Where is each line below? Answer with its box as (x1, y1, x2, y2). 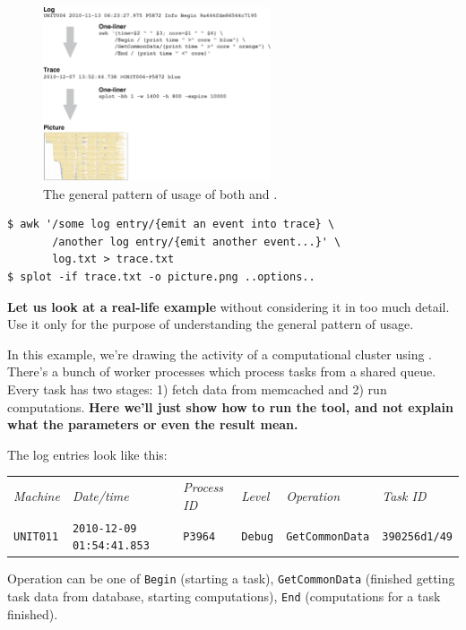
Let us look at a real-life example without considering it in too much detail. (7, 297, 450, 315)
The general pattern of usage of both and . (43, 184, 278, 203)
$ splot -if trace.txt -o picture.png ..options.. (7, 270, 315, 283)
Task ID (382, 486, 427, 505)
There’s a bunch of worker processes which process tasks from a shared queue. (7, 362, 436, 381)
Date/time (72, 486, 129, 505)
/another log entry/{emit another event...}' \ (52, 235, 341, 248)
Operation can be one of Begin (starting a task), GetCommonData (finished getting (7, 569, 455, 588)
